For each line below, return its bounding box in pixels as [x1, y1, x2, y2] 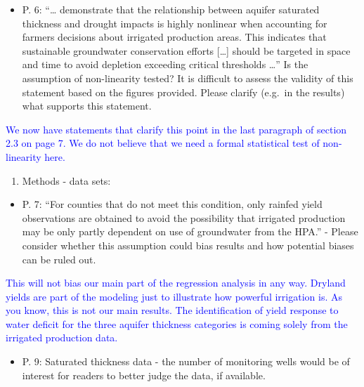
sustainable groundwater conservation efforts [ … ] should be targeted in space [22, 43, 351, 58]
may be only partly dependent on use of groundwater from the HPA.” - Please [22, 224, 358, 239]
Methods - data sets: [22, 173, 111, 188]
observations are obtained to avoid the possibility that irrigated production [22, 210, 346, 225]
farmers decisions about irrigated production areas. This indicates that [22, 29, 327, 44]
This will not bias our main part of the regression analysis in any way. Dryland [6, 275, 346, 290]
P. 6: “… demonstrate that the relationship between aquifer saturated [22, 2, 320, 16]
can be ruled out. [22, 251, 96, 266]
